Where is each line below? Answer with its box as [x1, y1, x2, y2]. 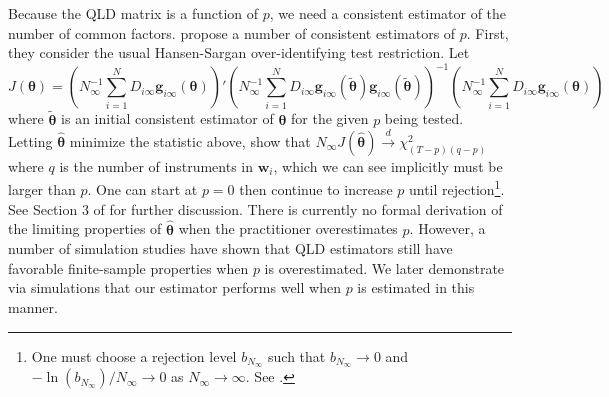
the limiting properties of [8, 218, 162, 239]
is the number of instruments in [59, 155, 253, 176]
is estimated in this [357, 277, 475, 298]
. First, [466, 22, 509, 43]
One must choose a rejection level [31, 345, 237, 366]
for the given [291, 108, 369, 129]
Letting [8, 130, 53, 151]
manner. [8, 296, 58, 317]
